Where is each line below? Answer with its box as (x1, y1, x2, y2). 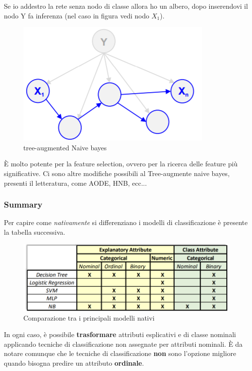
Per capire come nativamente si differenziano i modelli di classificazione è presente (4, 217, 248, 227)
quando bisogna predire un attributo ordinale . (4, 357, 144, 368)
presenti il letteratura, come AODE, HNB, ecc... (4, 177, 147, 188)
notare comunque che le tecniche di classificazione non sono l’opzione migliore (4, 348, 236, 358)
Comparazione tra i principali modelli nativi (23, 313, 155, 323)
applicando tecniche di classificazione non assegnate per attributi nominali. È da (4, 339, 243, 349)
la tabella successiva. (4, 226, 66, 237)
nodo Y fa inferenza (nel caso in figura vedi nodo (4, 10, 150, 20)
